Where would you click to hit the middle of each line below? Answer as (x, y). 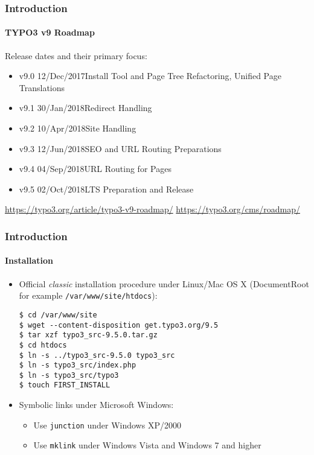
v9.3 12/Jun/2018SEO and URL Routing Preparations (120, 148)
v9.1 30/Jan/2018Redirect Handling (85, 108)
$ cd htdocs (43, 345)
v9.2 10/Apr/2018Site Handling (78, 128)
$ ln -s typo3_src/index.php (78, 365)
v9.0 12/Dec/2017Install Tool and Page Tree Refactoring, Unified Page (150, 76)
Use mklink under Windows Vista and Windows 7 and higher (147, 445)
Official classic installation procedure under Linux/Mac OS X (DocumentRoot (164, 283)
